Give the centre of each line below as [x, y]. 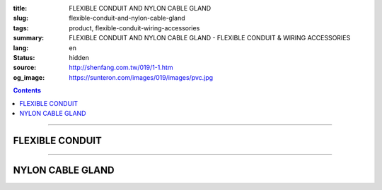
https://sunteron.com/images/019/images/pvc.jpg [141, 77]
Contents [27, 90]
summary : [29, 38]
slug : [21, 18]
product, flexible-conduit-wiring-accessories [134, 28]
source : [25, 68]
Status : [24, 57]
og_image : [29, 77]
